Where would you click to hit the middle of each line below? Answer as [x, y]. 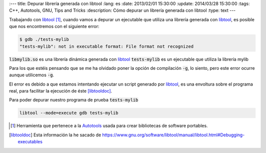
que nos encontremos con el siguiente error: [54, 27]
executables [30, 142]
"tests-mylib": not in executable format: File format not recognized [107, 46]
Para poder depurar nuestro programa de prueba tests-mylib [74, 100]
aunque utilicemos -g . [32, 75]
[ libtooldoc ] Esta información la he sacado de [55, 135]
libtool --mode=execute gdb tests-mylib [69, 113]
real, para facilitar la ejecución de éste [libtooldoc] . [61, 91]
